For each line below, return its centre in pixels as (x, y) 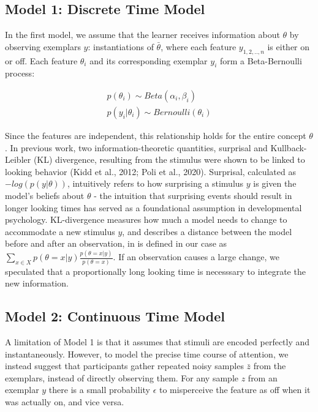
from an (263, 377)
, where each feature (199, 46)
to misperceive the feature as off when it (235, 390)
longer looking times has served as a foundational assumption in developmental (153, 207)
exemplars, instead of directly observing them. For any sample (122, 377)
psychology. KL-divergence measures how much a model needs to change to (146, 219)
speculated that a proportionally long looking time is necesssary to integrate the (155, 271)
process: (20, 73)
